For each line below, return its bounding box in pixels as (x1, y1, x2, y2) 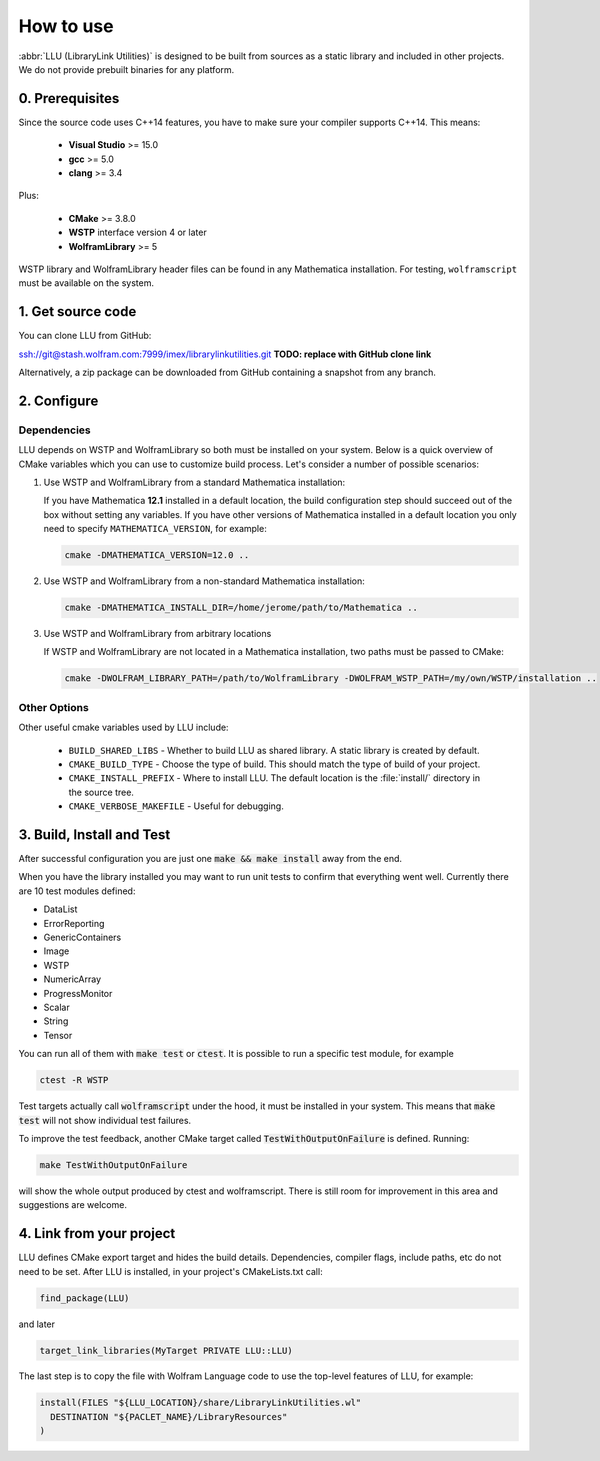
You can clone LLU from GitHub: (18, 330, 152, 342)
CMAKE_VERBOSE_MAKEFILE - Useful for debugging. (68, 800, 284, 812)
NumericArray (43, 973, 102, 985)
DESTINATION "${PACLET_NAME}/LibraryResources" (50, 1411, 288, 1422)
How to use (18, 15, 114, 37)
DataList (43, 903, 78, 915)
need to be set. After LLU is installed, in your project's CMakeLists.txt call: (18, 1265, 324, 1277)
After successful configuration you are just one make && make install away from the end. (18, 853, 403, 865)
